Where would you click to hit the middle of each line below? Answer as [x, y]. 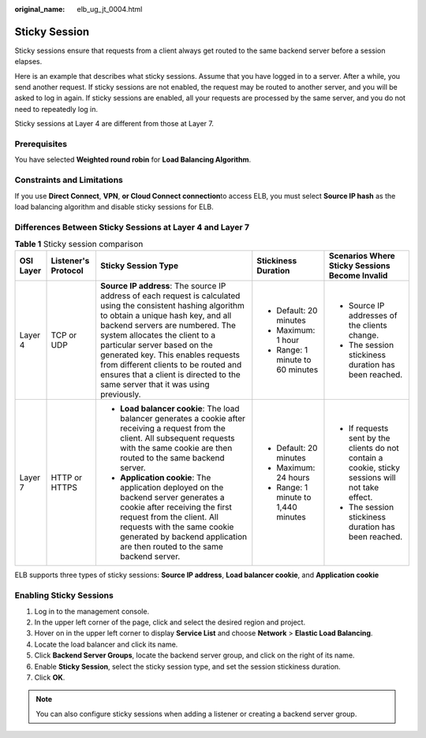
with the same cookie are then [176, 448]
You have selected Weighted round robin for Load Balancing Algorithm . [133, 160]
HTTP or [67, 478]
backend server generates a [172, 498]
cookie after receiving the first [176, 507]
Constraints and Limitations [69, 180]
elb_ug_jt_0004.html [110, 9]
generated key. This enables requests [170, 355]
